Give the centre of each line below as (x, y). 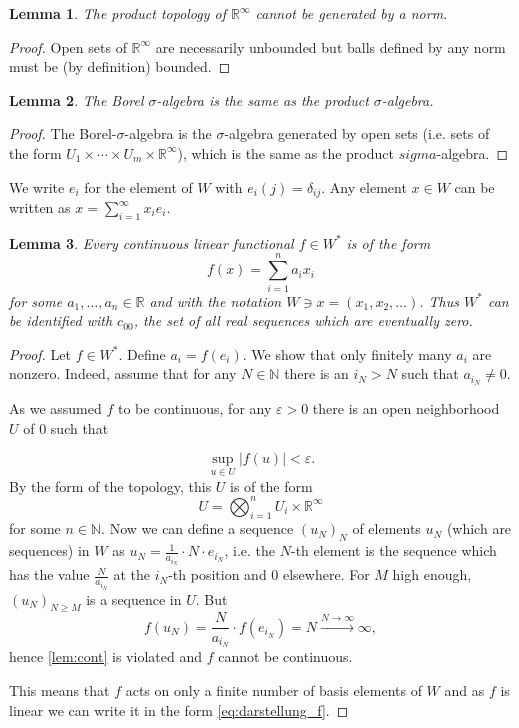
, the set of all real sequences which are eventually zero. (303, 320)
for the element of (138, 186)
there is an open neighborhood (406, 408)
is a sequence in (134, 598)
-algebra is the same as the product (262, 99)
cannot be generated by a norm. (351, 13)
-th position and (217, 574)
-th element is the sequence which (393, 550)
